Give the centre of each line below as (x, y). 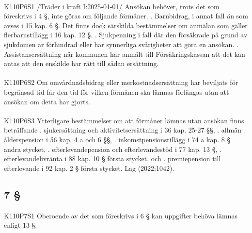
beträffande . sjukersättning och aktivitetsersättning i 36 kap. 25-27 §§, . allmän (123, 130)
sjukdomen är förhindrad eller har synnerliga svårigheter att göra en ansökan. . (121, 44)
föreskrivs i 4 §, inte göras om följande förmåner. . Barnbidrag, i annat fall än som (126, 16)
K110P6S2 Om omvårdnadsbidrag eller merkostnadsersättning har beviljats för (121, 82)
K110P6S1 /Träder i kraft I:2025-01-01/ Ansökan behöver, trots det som (112, 6)
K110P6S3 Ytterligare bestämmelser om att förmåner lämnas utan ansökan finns (124, 120)
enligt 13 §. (21, 225)
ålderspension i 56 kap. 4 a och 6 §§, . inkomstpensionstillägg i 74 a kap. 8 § (117, 139)
